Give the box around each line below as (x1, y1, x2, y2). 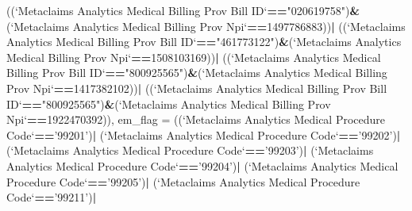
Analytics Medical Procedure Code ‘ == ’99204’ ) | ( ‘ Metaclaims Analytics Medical (6, 157, 399, 174)
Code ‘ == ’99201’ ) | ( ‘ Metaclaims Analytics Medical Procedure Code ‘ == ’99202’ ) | (6, 126, 401, 143)
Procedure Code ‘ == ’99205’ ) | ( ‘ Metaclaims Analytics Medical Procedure (6, 173, 360, 190)
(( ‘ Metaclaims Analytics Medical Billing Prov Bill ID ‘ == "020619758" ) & (6, 2, 360, 18)
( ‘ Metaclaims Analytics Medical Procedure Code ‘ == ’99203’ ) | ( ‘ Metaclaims (6, 142, 374, 159)
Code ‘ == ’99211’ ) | (6, 189, 97, 205)
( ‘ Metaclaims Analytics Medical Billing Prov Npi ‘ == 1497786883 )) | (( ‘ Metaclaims (6, 17, 406, 34)
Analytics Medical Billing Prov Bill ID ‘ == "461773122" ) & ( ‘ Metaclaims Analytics (6, 33, 402, 50)
